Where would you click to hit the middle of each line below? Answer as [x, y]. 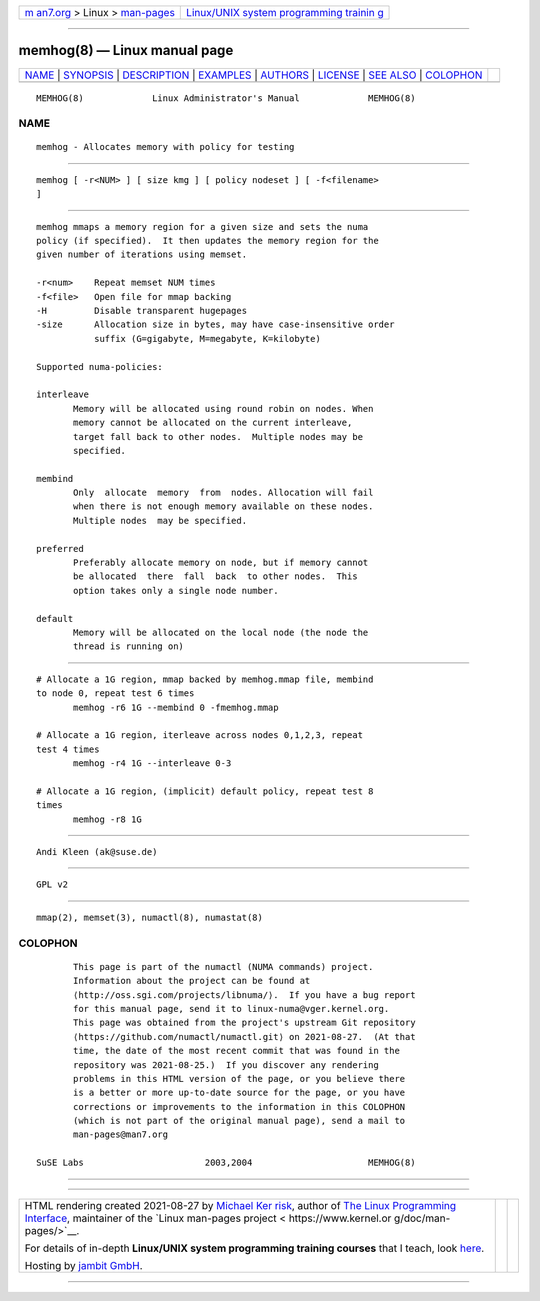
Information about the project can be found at [192, 981]
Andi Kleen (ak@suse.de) [97, 852]
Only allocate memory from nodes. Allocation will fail [223, 493]
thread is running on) [129, 646]
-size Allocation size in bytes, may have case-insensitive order [215, 324]
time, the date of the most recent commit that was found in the [236, 1051]
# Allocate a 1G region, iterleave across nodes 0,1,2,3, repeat [200, 735]
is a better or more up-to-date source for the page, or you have [239, 1093]
